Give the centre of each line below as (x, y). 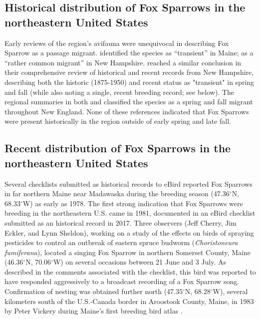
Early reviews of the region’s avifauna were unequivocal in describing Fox (117, 43)
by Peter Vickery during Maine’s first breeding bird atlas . (94, 311)
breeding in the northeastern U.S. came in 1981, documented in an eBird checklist (130, 213)
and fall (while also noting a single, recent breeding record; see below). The (120, 92)
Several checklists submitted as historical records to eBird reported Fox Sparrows (129, 183)
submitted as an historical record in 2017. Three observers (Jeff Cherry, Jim (121, 222)
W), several (230, 291)
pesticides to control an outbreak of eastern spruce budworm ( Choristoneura (121, 242)
